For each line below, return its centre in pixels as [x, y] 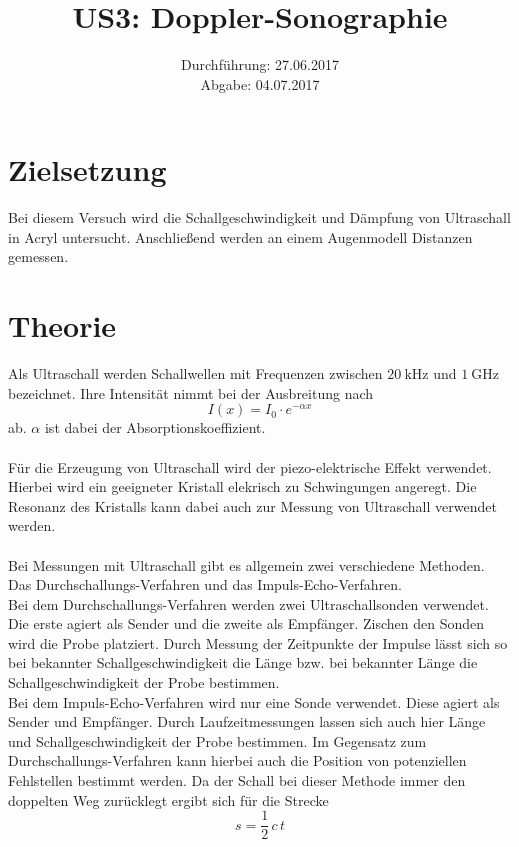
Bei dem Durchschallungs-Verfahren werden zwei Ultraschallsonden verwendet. [248, 603]
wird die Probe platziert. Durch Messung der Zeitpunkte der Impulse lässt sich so [258, 642]
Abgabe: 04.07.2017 [260, 83]
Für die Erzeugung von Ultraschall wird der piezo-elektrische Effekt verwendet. [250, 466]
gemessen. [38, 256]
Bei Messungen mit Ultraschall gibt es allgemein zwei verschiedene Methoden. [246, 564]
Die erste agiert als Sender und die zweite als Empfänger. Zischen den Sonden [246, 623]
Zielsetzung [87, 169]
